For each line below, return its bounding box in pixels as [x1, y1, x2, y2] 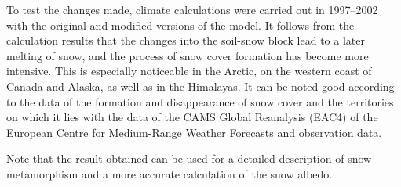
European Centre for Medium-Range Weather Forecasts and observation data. [6, 124, 382, 140]
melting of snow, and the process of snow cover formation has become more [6, 47, 369, 63]
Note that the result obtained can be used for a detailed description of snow [6, 150, 372, 167]
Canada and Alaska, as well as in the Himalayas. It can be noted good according [6, 77, 395, 94]
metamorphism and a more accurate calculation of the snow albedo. [6, 165, 333, 182]
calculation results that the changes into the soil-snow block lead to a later [6, 32, 365, 49]
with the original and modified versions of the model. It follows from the [6, 16, 355, 33]
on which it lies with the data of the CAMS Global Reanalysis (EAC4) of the [6, 109, 378, 125]
